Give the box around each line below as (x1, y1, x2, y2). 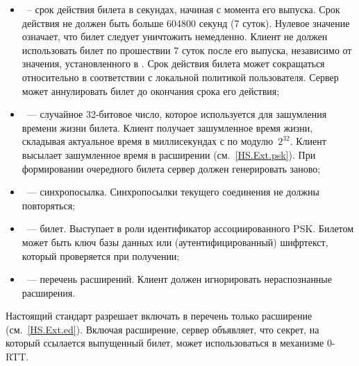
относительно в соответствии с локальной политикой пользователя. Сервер (22, 69, 339, 84)
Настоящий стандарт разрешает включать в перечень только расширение (6, 308, 312, 323)
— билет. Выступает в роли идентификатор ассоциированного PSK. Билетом (26, 221, 354, 236)
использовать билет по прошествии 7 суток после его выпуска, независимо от (22, 42, 352, 57)
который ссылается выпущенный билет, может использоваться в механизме (6, 335, 324, 350)
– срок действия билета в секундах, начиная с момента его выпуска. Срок (26, 2, 340, 16)
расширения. (22, 285, 76, 299)
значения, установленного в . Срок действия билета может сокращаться (22, 56, 325, 71)
